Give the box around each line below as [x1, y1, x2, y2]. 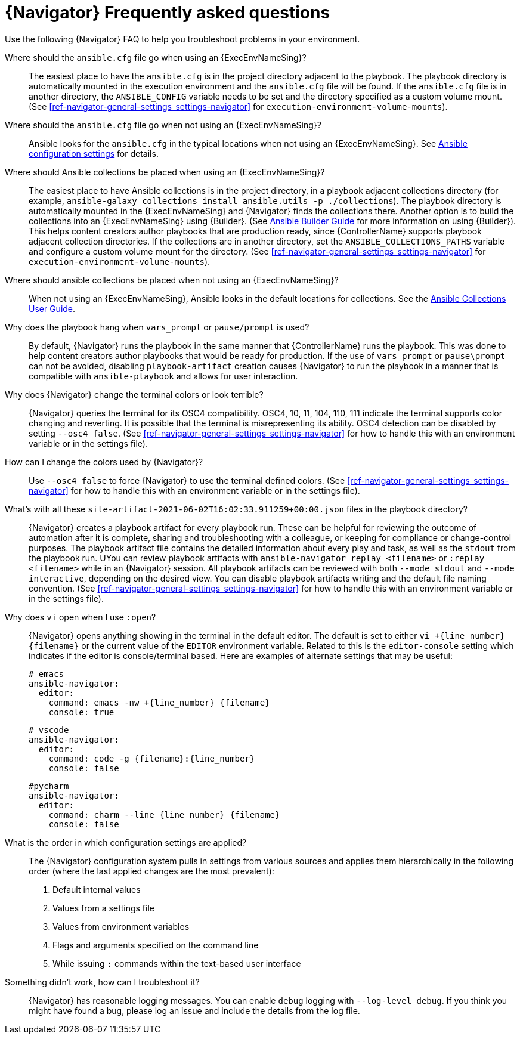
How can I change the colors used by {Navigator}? [5, 456, 203, 467]
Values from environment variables [52, 921, 190, 932]
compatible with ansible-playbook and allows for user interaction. [29, 370, 298, 381]
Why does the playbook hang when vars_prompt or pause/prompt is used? [5, 321, 309, 332]
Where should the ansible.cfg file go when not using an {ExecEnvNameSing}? [5, 119, 321, 130]
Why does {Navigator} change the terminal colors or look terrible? [5, 389, 264, 400]
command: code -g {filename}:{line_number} [48, 753, 255, 763]
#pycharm [29, 781, 69, 791]
